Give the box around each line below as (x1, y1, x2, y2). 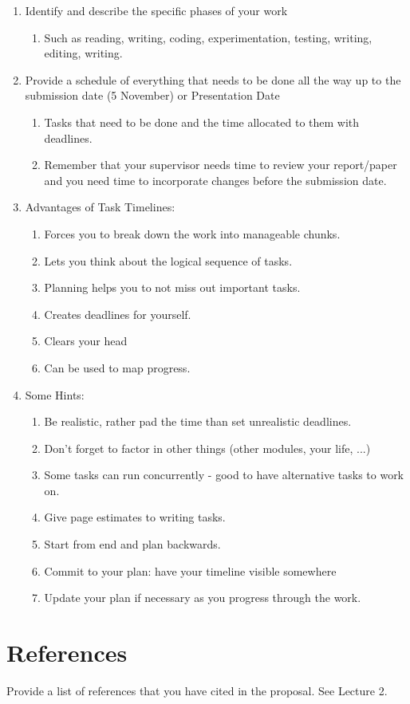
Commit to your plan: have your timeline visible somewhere (44, 562, 337, 579)
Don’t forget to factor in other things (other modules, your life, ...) (44, 439, 371, 456)
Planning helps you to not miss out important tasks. (44, 279, 301, 296)
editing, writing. (44, 45, 123, 61)
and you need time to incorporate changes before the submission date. (44, 171, 387, 188)
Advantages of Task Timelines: (25, 199, 175, 215)
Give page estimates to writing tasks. (44, 509, 226, 525)
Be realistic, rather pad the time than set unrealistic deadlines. (44, 413, 352, 430)
